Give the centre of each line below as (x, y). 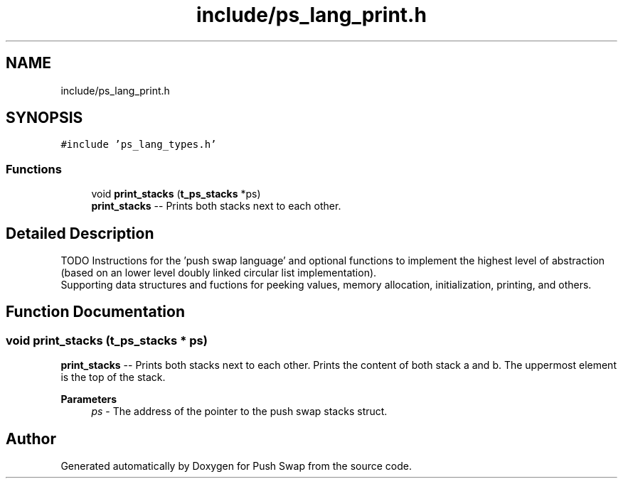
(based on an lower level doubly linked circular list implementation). (219, 273)
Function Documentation (95, 312)
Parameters (89, 399)
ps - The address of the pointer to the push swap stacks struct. (239, 412)
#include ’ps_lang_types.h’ (139, 145)
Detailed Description (80, 233)
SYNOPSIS (44, 118)
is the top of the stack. (113, 377)
